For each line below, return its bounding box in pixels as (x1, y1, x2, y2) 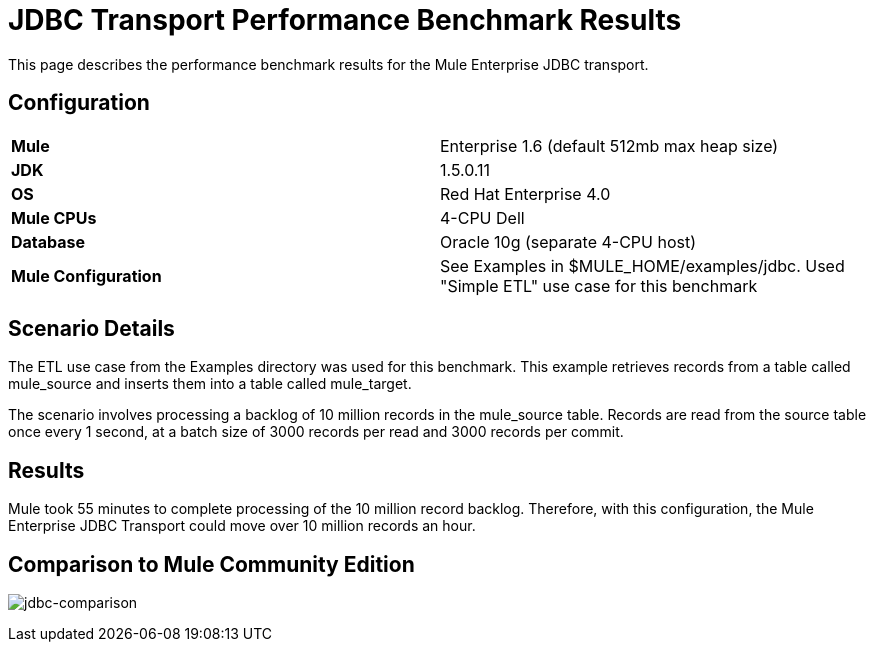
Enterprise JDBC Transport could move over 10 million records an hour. (8, 517, 476, 535)
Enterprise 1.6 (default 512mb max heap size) (440, 135, 779, 156)
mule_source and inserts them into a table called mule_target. (8, 375, 412, 393)
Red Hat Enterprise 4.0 (440, 183, 611, 204)
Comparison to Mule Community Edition (8, 551, 415, 577)
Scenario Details (8, 316, 175, 342)
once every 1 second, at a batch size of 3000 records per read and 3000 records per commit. (8, 423, 624, 441)
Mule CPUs (11, 207, 97, 228)
